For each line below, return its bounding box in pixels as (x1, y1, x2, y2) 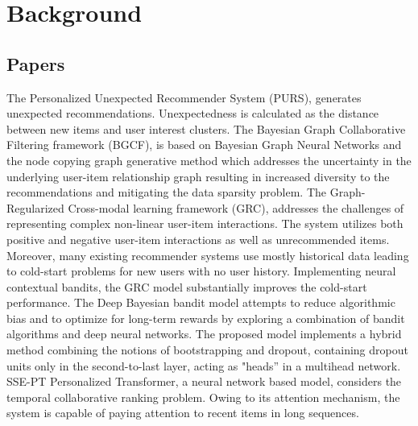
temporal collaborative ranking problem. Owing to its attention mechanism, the (6, 388, 400, 405)
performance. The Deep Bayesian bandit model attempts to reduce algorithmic (6, 294, 395, 311)
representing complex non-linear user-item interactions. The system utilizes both (6, 215, 404, 232)
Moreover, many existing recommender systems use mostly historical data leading (6, 246, 409, 263)
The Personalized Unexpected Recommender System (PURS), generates (6, 89, 362, 105)
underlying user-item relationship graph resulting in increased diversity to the (6, 168, 390, 184)
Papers (6, 51, 65, 76)
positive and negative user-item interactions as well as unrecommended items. (6, 230, 390, 247)
